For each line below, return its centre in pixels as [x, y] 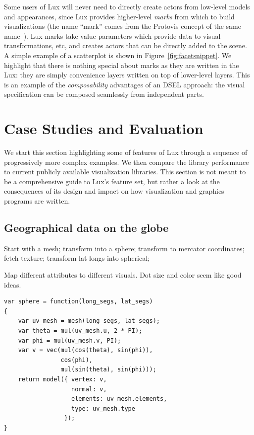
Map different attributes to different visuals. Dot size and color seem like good [123, 275]
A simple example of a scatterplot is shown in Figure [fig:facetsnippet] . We [118, 55]
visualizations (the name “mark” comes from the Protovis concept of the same [123, 26]
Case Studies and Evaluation [104, 128]
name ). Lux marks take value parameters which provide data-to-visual [112, 36]
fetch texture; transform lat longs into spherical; [77, 258]
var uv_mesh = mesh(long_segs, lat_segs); [89, 321]
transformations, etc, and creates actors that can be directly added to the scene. [126, 45]
